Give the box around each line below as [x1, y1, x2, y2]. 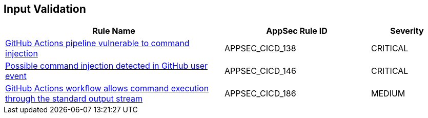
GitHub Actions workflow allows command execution [5, 83, 209, 94]
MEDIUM [371, 88, 405, 99]
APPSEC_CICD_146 [225, 66, 296, 76]
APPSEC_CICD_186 [225, 88, 296, 99]
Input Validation [4, 3, 86, 15]
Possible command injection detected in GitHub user [5, 61, 208, 71]
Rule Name [92, 26, 135, 36]
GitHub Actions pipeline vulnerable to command [5, 38, 190, 49]
